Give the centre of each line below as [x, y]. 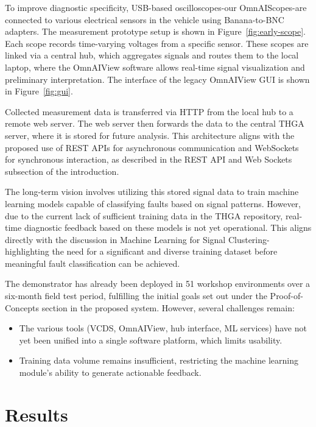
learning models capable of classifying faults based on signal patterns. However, [153, 203]
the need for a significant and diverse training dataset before [165, 251]
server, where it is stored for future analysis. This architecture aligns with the [150, 135]
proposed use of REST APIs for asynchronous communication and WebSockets [152, 147]
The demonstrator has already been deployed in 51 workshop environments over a [158, 284]
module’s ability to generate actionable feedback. [110, 372]
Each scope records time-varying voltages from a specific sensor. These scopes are [157, 43]
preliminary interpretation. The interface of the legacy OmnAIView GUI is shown [157, 79]
